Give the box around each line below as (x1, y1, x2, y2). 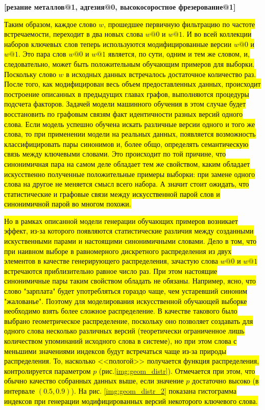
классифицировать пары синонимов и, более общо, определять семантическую (4, 138, 249, 149)
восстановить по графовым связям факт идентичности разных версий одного (4, 108, 243, 119)
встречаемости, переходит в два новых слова (4, 29, 143, 39)
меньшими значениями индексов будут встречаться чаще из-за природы (4, 345, 227, 356)
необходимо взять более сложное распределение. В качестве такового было (4, 305, 237, 316)
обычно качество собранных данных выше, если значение (4, 375, 184, 386)
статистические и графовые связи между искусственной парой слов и (4, 188, 220, 199)
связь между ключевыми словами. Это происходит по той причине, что (4, 148, 226, 159)
